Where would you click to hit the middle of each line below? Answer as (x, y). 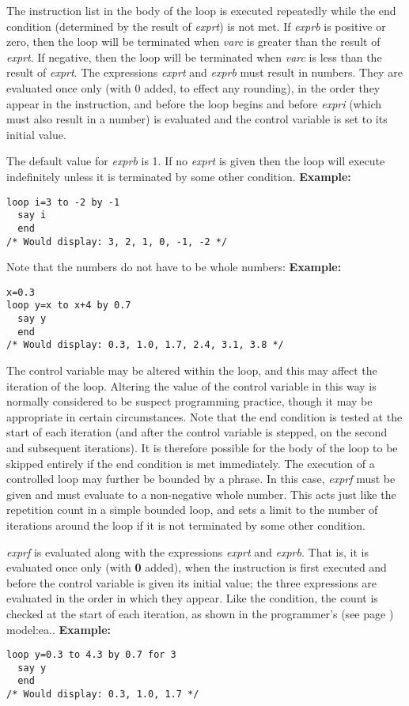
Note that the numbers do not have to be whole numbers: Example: (174, 267)
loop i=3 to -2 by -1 (63, 202)
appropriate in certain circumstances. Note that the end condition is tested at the (204, 416)
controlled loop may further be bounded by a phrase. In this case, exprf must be (201, 479)
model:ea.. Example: (59, 629)
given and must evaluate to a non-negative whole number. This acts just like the (201, 494)
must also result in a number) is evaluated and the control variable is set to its (197, 119)
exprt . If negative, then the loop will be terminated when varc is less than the (194, 57)
